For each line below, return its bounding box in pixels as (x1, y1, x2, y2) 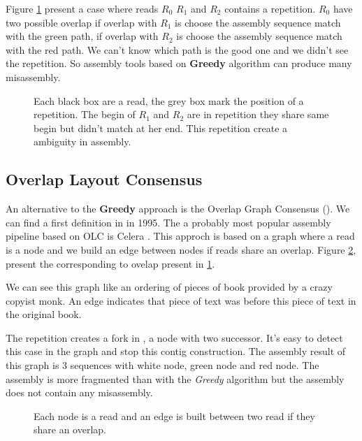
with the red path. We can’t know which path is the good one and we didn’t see (6, 42, 349, 57)
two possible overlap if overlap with (6, 15, 157, 29)
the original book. (6, 307, 82, 321)
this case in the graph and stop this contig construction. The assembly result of (6, 344, 346, 359)
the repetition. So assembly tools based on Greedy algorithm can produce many (6, 56, 352, 71)
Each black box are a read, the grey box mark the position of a (34, 93, 304, 108)
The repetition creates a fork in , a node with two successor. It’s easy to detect (6, 330, 343, 345)
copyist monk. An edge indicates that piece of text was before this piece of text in (6, 293, 356, 308)
